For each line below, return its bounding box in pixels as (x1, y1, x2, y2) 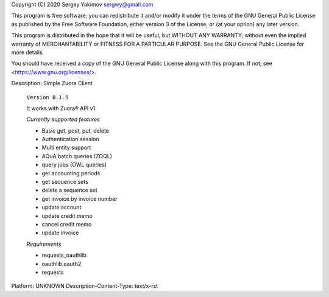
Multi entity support (41, 144, 91, 152)
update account (41, 204, 82, 211)
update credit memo (41, 212, 93, 219)
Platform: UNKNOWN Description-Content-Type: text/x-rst (11, 282, 158, 290)
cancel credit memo (41, 220, 92, 228)
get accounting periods (41, 169, 101, 176)
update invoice (41, 229, 79, 237)
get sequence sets (41, 178, 88, 186)
